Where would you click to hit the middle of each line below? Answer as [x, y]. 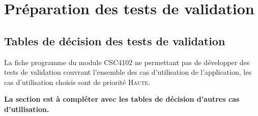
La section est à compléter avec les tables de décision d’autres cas [122, 99]
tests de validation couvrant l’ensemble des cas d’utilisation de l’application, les [128, 72]
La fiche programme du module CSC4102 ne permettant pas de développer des [127, 62]
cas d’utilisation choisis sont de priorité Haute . [77, 82]
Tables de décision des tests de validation [115, 40]
